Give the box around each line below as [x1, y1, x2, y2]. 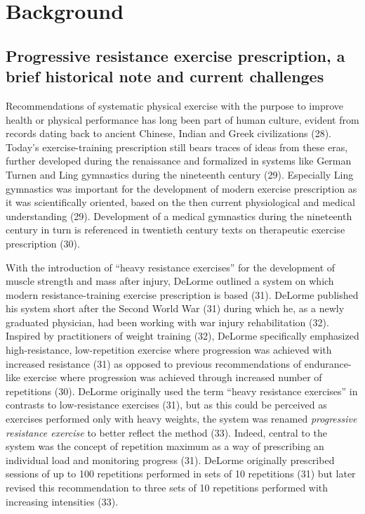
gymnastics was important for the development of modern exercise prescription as [6, 181, 357, 195]
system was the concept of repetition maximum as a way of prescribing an [6, 439, 324, 454]
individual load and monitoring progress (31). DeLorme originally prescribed [6, 452, 335, 467]
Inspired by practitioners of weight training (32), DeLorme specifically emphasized [6, 328, 359, 343]
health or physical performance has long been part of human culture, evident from [6, 112, 359, 127]
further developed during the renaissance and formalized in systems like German [6, 153, 352, 168]
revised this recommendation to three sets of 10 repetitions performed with [6, 480, 328, 494]
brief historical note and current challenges [6, 65, 324, 87]
